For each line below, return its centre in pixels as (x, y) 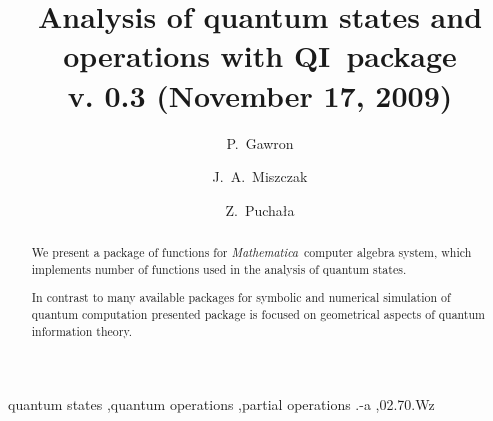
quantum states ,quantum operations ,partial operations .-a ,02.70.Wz (221, 404)
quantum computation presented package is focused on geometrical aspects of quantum (258, 313)
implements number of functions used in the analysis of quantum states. (219, 268)
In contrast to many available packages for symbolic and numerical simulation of (241, 297)
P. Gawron (260, 142)
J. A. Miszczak (260, 176)
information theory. (81, 330)
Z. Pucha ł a (260, 209)
